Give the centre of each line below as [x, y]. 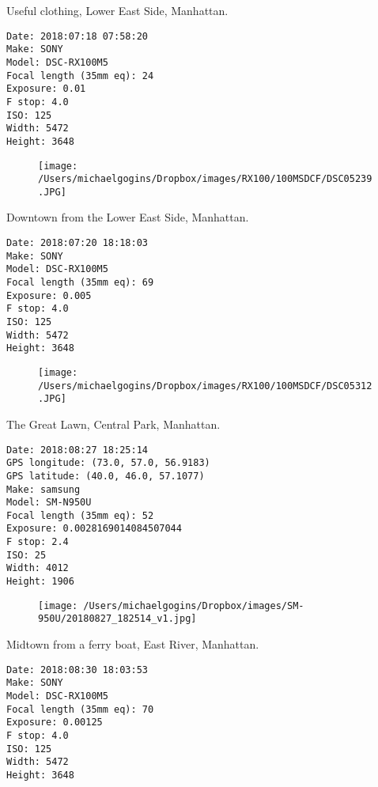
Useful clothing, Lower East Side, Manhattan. [117, 10]
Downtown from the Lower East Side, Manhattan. [128, 217]
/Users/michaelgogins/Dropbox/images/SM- [194, 605]
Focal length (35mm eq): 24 [80, 76]
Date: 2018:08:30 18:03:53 [77, 670]
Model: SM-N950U [49, 503]
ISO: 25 [26, 555]
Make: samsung [43, 489]
